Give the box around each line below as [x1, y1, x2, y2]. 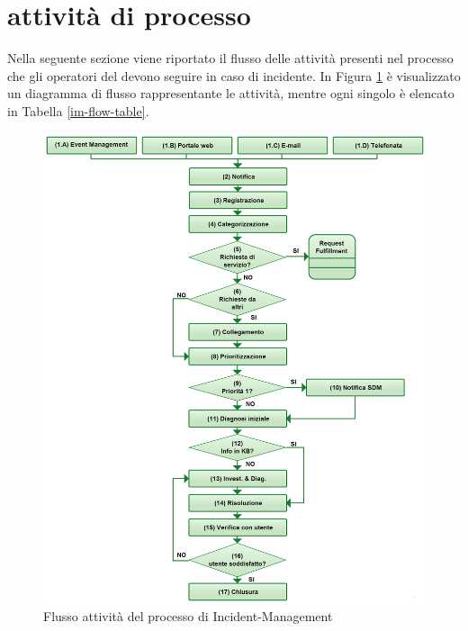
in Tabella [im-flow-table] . [7, 101, 149, 120]
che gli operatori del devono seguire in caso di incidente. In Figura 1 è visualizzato [7, 66, 461, 85]
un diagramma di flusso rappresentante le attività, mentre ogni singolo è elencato [7, 84, 454, 103]
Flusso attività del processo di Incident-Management [43, 607, 333, 626]
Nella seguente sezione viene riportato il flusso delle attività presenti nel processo [7, 49, 454, 68]
